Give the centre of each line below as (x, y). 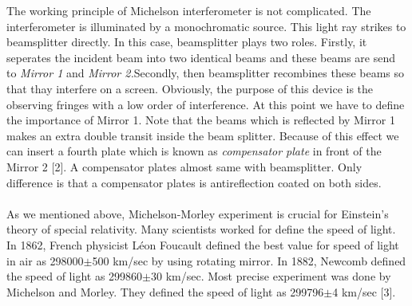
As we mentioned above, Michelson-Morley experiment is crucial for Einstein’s (198, 213)
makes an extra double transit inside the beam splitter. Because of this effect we (203, 135)
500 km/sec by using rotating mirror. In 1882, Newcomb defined (249, 260)
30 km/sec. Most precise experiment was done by (271, 276)
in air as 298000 (45, 260)
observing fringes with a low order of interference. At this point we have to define (206, 104)
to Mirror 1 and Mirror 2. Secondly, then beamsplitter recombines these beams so (206, 73)
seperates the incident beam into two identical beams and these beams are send (201, 57)
